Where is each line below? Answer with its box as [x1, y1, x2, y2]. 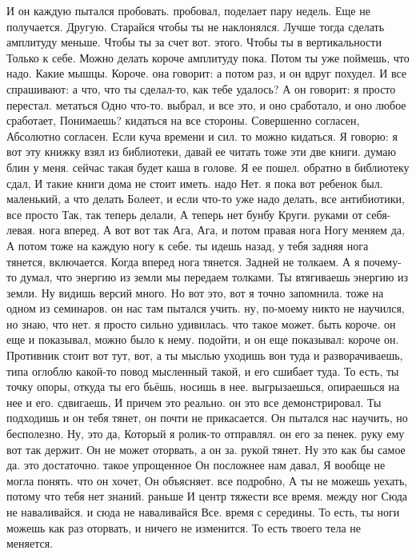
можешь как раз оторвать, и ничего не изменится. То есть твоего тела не [6, 519, 362, 536]
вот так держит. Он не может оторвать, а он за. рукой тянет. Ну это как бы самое [6, 440, 406, 457]
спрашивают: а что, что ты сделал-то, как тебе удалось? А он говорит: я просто [6, 80, 396, 97]
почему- [362, 253, 402, 269]
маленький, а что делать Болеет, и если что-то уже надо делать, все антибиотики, [6, 190, 405, 207]
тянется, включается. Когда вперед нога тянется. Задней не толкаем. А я [6, 253, 360, 269]
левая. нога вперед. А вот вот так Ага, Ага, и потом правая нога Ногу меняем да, [6, 221, 405, 238]
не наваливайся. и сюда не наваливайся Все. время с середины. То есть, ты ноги [6, 504, 400, 520]
